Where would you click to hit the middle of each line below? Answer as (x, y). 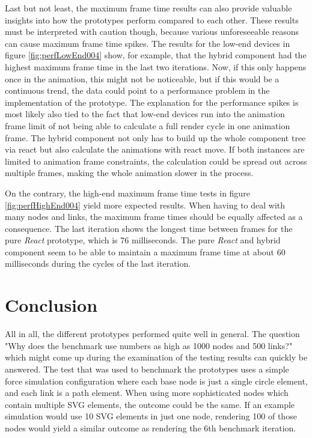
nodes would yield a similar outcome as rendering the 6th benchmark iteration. (151, 427)
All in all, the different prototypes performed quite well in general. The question (152, 334)
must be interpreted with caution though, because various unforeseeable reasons (152, 32)
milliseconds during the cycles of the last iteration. (98, 263)
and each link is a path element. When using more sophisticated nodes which (147, 393)
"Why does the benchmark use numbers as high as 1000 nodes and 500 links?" (149, 345)
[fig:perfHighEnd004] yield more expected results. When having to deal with (145, 205)
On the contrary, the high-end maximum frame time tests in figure (127, 193)
